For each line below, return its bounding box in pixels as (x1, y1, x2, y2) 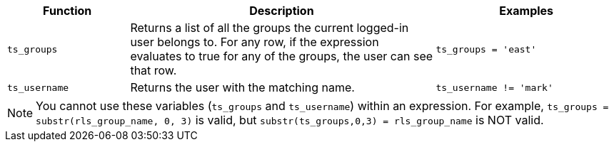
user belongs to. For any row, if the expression (130, 35, 379, 49)
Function (43, 4, 92, 18)
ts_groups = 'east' (436, 43, 537, 55)
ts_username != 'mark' (436, 82, 553, 93)
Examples (499, 4, 554, 18)
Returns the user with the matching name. (130, 80, 355, 94)
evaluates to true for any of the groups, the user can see (130, 49, 433, 63)
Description (249, 4, 314, 18)
